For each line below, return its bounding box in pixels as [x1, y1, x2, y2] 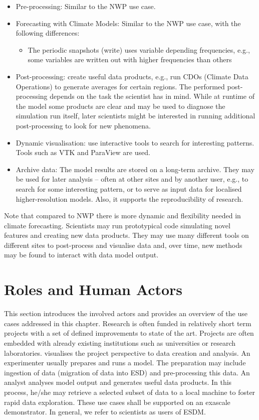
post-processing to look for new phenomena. [16, 120, 151, 130]
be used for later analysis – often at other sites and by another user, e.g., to [16, 174, 248, 184]
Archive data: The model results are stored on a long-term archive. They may [16, 164, 254, 174]
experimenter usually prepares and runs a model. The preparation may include [4, 357, 246, 368]
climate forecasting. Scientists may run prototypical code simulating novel [4, 220, 230, 230]
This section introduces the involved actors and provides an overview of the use [4, 308, 247, 319]
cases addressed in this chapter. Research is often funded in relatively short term [4, 318, 251, 328]
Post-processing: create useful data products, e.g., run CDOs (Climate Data [16, 71, 248, 81]
